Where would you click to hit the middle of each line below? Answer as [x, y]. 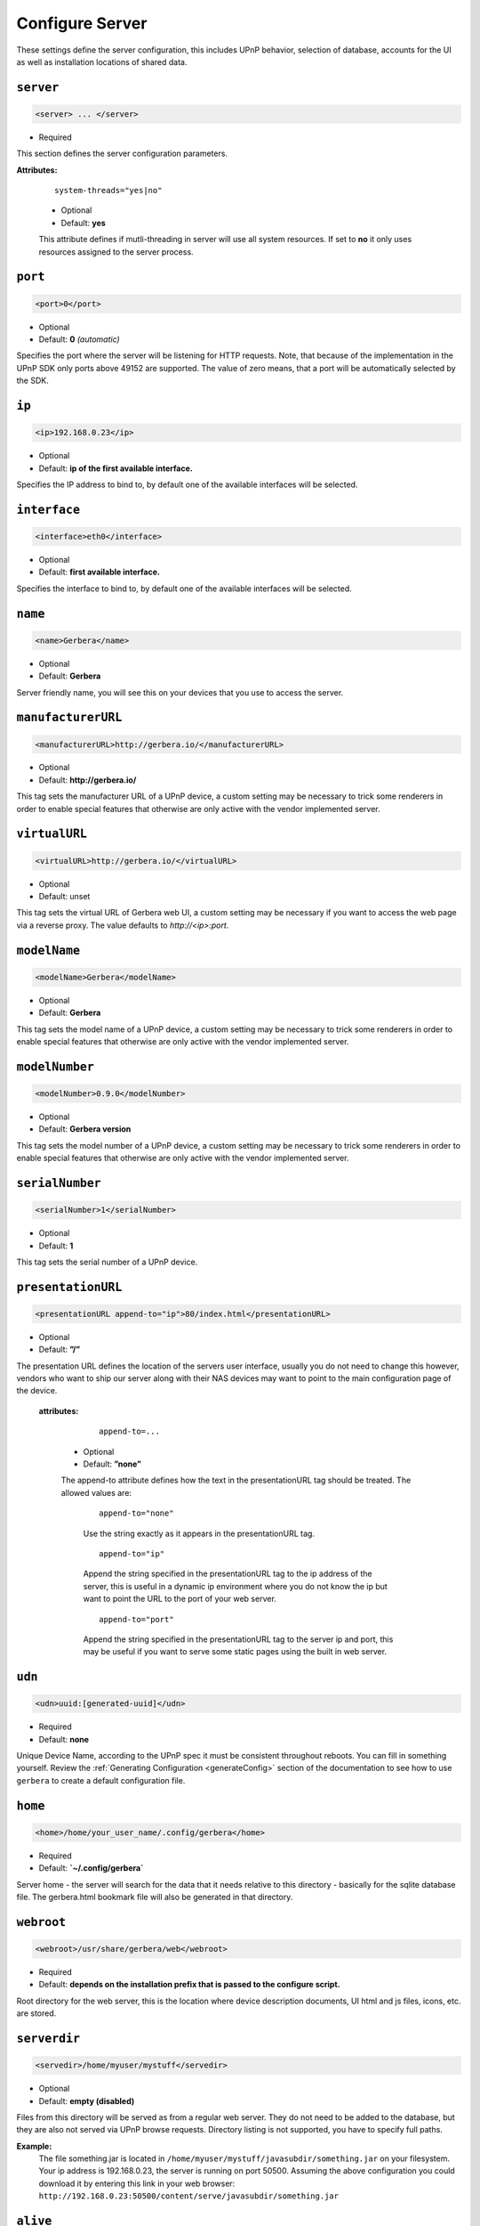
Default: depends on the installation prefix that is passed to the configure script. [189, 1985]
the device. [37, 1391]
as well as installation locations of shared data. [102, 61]
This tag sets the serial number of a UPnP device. [107, 1262]
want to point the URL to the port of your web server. [180, 1599]
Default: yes [83, 223]
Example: [34, 2146]
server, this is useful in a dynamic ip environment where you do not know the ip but [236, 1586]
